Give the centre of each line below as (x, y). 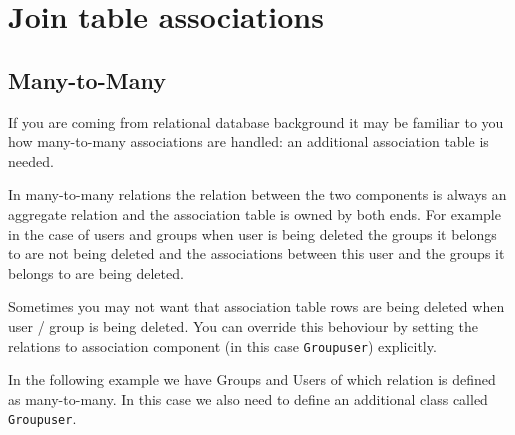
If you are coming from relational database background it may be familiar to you (256, 121)
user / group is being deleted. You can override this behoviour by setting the (243, 325)
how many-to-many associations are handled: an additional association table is (248, 141)
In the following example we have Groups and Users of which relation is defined (252, 379)
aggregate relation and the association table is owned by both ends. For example (254, 213)
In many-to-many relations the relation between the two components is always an (257, 194)
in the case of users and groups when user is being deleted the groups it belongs (252, 233)
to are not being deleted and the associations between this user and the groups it (256, 253)
